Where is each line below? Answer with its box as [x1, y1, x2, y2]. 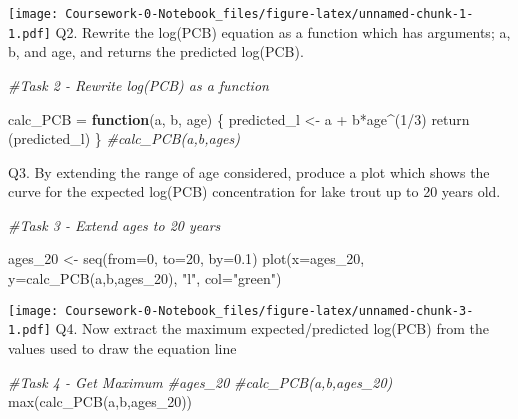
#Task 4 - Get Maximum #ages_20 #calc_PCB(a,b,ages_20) [8, 371, 393, 392]
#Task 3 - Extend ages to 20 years [8, 214, 221, 235]
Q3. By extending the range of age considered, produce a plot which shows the [8, 161, 490, 182]
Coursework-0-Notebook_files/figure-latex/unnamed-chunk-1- [65, 7, 474, 21]
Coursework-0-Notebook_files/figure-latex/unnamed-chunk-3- [65, 303, 474, 318]
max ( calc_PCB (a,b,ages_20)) [8, 391, 193, 412]
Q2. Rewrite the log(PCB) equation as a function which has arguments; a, [55, 21, 511, 42]
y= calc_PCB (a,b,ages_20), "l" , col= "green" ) [8, 268, 282, 289]
